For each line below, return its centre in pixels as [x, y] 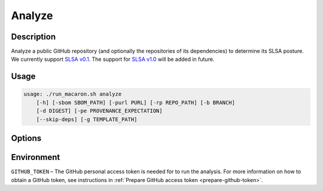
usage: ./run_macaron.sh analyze [73, 94]
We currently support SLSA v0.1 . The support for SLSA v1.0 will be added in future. [113, 59]
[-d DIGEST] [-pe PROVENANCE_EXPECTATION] [99, 111]
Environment [36, 157]
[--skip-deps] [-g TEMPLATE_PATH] [87, 119]
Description [33, 37]
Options [26, 138]
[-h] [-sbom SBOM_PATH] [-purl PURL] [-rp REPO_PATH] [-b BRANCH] [136, 102]
